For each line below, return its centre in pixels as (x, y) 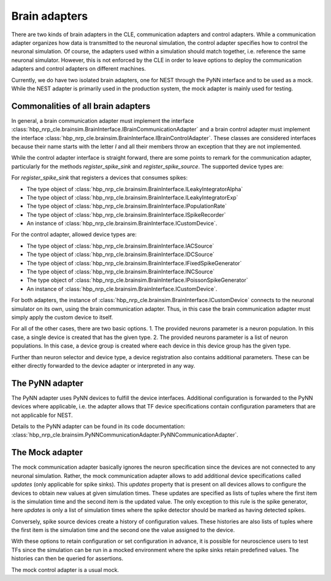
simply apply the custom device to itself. (62, 317)
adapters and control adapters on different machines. (79, 69)
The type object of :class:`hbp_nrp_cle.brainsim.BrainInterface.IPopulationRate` (127, 206)
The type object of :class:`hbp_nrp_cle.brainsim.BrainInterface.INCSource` (120, 272)
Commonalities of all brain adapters (81, 106)
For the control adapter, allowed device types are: (74, 235)
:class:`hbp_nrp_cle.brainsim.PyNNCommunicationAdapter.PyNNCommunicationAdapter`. (125, 435)
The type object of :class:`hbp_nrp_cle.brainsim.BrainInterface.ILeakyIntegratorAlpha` (135, 189)
